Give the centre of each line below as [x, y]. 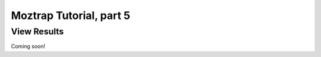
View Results [37, 31]
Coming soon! [28, 46]
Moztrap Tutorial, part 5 [71, 15]
